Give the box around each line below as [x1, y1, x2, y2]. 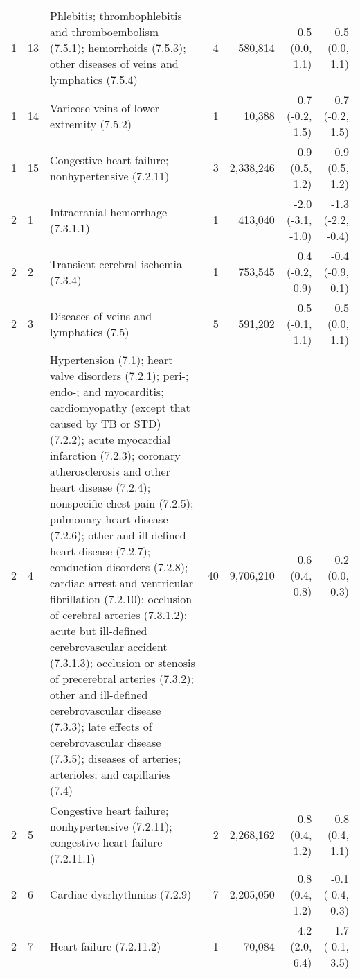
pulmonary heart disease [50, 511, 168, 527]
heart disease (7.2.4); [50, 479, 151, 495]
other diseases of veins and [50, 55, 179, 71]
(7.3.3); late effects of [50, 718, 152, 734]
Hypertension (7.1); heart [50, 352, 173, 367]
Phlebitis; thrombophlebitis [50, 8, 182, 24]
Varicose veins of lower [50, 99, 160, 116]
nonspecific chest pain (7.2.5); [50, 495, 194, 511]
